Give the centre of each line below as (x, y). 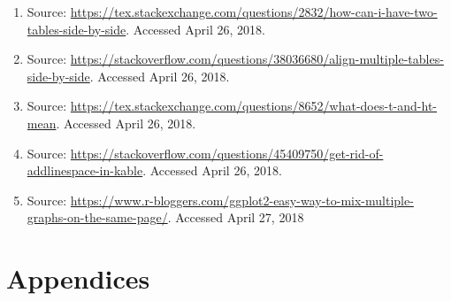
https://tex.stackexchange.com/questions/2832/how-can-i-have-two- (254, 12)
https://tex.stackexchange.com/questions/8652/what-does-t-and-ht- (253, 106)
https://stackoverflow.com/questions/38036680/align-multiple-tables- (257, 59)
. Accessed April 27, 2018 (236, 217)
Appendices (78, 278)
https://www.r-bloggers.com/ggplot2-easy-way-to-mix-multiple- (242, 200)
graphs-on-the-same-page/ (97, 217)
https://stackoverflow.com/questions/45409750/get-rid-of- (227, 153)
